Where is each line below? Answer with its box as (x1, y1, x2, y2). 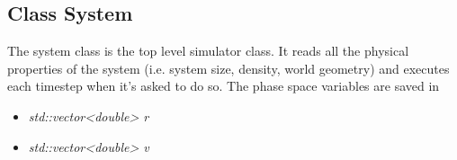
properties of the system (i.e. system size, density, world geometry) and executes (7, 58, 450, 77)
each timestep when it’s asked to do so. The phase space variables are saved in (7, 76, 440, 95)
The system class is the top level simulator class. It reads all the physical (7, 41, 409, 60)
